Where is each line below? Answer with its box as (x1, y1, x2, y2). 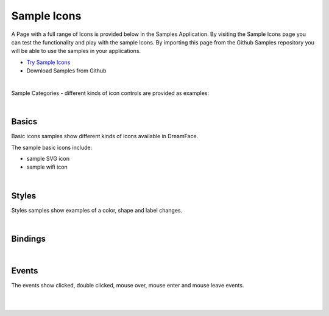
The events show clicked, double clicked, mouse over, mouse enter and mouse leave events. (11, 281, 244, 289)
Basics (11, 116, 38, 127)
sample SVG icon (26, 155, 70, 162)
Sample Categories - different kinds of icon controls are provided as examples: (11, 89, 210, 97)
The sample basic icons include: (11, 144, 93, 151)
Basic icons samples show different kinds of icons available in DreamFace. (11, 133, 199, 140)
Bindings (11, 233, 46, 244)
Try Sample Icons (26, 58, 71, 66)
